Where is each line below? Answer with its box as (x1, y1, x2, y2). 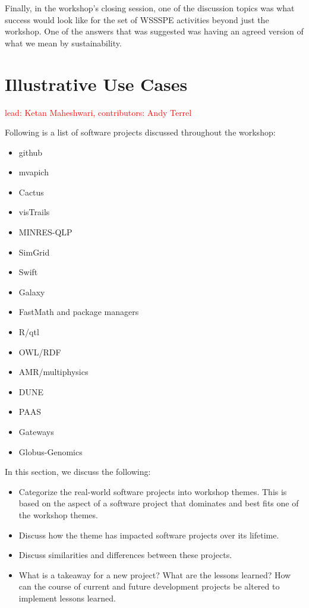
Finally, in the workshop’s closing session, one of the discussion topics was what (5, 2, 295, 14)
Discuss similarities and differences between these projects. (18, 549, 232, 561)
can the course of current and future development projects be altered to (18, 580, 280, 593)
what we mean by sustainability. (5, 36, 122, 49)
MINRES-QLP (18, 226, 72, 238)
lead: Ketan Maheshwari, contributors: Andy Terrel (5, 106, 192, 118)
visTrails (18, 206, 50, 218)
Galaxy (18, 285, 45, 298)
